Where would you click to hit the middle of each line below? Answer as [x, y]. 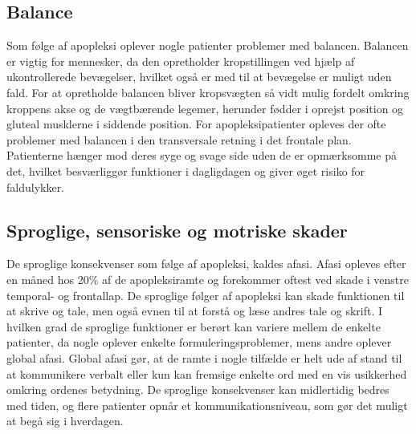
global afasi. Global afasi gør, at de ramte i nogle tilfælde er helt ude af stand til [204, 357]
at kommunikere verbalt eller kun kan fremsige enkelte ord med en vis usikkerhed [207, 373]
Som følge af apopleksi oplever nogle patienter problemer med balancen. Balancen [208, 45]
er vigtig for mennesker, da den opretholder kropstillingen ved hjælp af [181, 61]
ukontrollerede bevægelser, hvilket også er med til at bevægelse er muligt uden [199, 77]
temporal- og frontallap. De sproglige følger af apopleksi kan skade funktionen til [206, 295]
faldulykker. [36, 187]
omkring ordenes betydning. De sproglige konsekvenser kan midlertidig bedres [198, 389]
